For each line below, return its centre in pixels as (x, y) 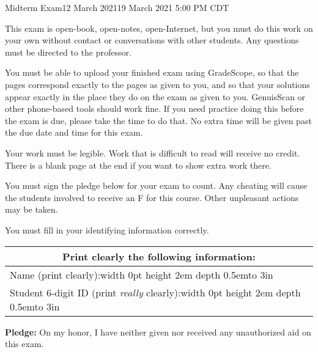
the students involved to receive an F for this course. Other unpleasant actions (152, 197)
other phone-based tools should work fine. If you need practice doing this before (154, 108)
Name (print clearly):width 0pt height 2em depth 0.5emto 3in (142, 274)
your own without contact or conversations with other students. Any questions (152, 40)
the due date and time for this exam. (74, 132)
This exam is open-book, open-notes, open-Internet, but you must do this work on (159, 28)
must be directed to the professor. (68, 52)
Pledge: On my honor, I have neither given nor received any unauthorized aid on (158, 332)
